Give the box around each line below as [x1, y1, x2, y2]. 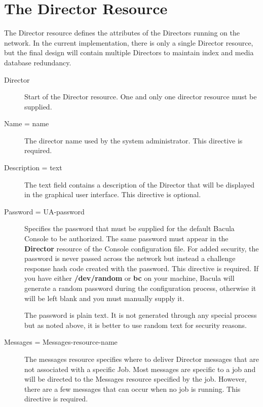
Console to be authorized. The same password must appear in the [24, 233, 229, 244]
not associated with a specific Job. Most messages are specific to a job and [24, 363, 256, 374]
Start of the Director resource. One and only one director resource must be [24, 91, 257, 102]
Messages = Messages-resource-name [4, 337, 118, 347]
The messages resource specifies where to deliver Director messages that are [24, 353, 259, 364]
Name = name [4, 118, 49, 129]
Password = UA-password [4, 206, 85, 216]
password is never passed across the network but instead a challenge [24, 253, 236, 264]
